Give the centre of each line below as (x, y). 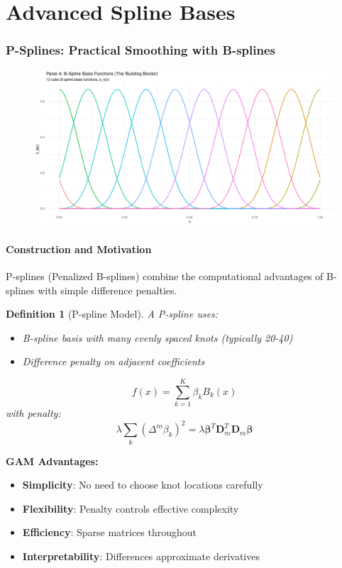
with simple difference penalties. (107, 290)
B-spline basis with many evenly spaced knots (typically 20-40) (158, 337)
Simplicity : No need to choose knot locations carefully (143, 485)
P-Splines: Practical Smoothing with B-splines (140, 50)
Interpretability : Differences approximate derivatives (141, 556)
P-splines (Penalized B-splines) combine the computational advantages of (165, 276)
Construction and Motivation (79, 249)
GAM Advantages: (52, 461)
